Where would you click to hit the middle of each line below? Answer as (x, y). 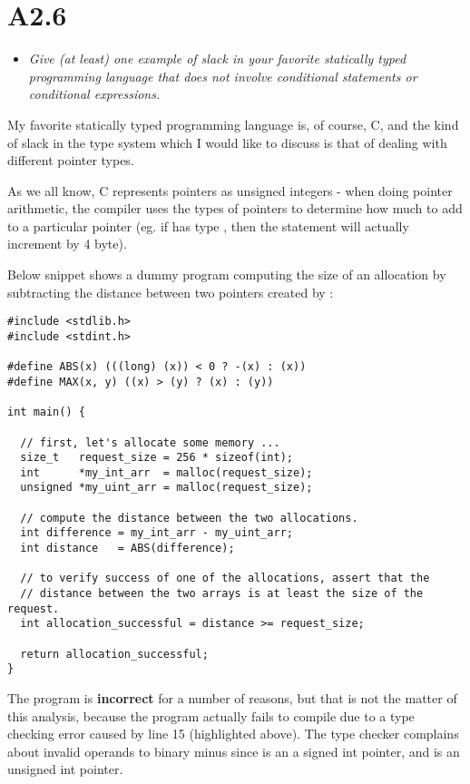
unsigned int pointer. (65, 769)
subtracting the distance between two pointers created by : (171, 292)
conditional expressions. (94, 94)
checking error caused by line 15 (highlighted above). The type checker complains (233, 734)
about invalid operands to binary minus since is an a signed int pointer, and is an (234, 751)
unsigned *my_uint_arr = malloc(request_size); (166, 488)
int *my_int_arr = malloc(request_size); (166, 472)
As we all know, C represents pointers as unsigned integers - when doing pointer (230, 190)
